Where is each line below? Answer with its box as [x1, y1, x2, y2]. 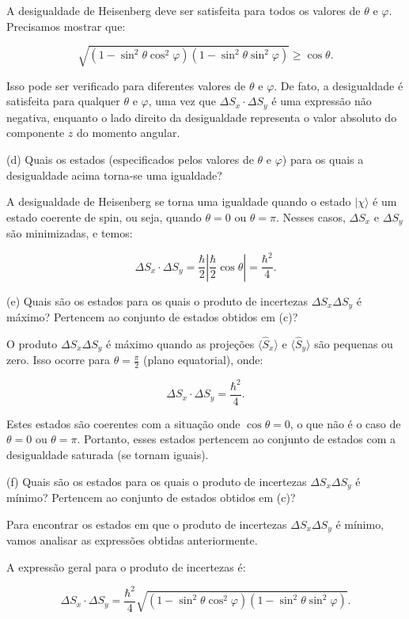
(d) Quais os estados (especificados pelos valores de [6, 150, 254, 167]
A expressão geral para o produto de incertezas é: [6, 558, 246, 575]
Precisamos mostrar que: [6, 17, 126, 34]
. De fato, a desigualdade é [274, 77, 403, 93]
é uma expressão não [271, 93, 372, 109]
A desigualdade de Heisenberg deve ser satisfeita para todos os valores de [6, 2, 361, 18]
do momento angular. [76, 124, 180, 141]
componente [6, 124, 65, 141]
